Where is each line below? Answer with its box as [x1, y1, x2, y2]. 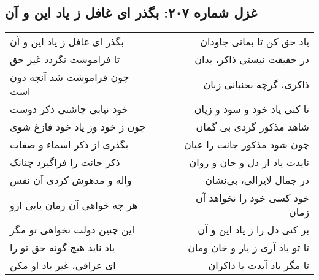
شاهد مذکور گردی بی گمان [196, 119, 309, 134]
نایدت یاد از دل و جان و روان [189, 155, 309, 170]
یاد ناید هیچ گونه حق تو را [10, 240, 115, 255]
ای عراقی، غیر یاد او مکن [10, 258, 116, 273]
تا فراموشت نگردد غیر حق [10, 52, 120, 67]
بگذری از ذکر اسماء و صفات [10, 137, 129, 152]
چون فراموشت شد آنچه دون [10, 70, 129, 85]
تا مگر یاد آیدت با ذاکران [208, 258, 309, 273]
